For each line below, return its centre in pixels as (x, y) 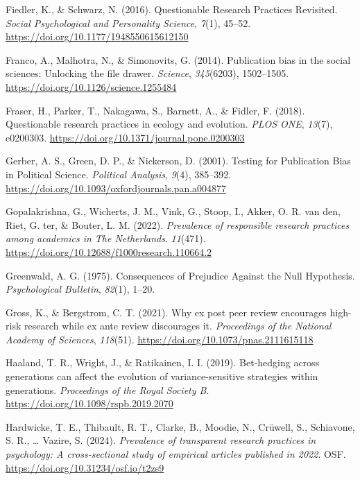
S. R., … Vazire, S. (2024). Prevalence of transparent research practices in (161, 440)
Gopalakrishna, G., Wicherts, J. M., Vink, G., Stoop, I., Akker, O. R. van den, (173, 211)
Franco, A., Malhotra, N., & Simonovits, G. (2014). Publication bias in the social (178, 59)
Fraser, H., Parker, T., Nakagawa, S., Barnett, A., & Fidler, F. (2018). (155, 110)
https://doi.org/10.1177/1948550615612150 (97, 36)
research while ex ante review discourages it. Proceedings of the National (178, 326)
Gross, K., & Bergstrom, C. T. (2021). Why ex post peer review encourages (166, 312)
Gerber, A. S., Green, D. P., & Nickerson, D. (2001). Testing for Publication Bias (178, 161)
